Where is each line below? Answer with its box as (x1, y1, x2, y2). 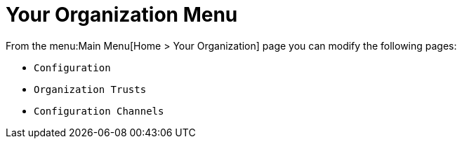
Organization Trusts (34, 83, 147, 95)
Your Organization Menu (6, 3, 238, 27)
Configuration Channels (34, 105, 164, 117)
